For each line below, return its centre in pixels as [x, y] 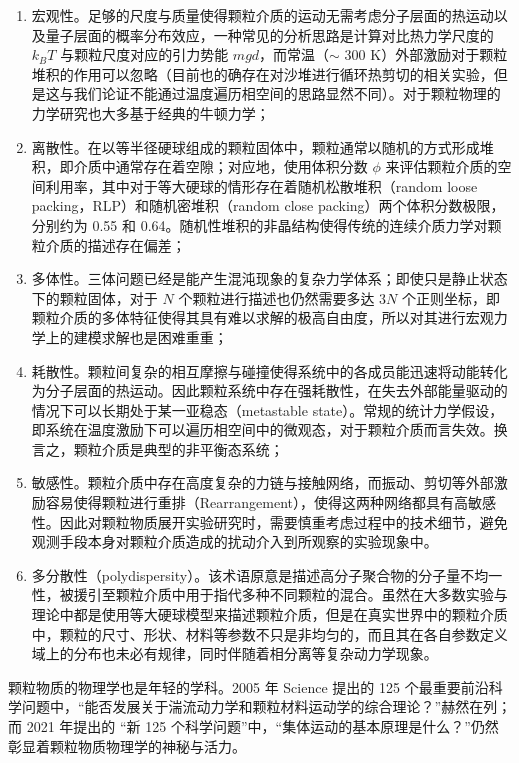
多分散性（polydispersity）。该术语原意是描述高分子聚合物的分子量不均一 [267, 574]
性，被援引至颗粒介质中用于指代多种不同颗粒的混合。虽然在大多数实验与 [269, 594]
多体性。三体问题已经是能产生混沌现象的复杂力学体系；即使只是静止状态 [269, 278]
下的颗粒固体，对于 [94, 297]
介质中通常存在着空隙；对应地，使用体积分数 [220, 166]
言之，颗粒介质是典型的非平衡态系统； [157, 448]
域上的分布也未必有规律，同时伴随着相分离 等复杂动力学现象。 [234, 653]
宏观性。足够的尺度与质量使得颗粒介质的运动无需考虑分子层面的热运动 [262, 15]
